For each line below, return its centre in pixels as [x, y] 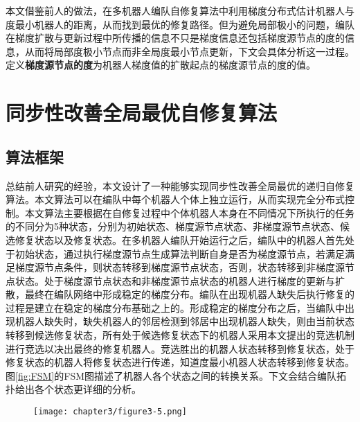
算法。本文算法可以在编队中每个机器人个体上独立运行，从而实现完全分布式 [175, 199]
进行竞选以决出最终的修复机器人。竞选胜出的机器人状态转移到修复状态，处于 [180, 348]
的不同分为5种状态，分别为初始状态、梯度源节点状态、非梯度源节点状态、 [173, 226]
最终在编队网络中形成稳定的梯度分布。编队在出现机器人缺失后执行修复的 [189, 294]
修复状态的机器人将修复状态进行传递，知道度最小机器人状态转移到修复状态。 [180, 362]
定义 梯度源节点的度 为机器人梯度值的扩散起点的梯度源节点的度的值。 [161, 65]
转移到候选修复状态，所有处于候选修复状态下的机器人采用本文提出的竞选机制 [180, 335]
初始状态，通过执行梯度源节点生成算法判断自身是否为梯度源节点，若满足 [180, 253]
